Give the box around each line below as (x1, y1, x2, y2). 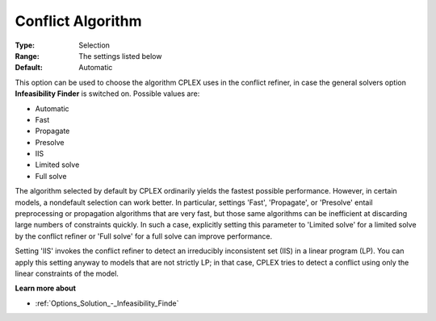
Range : (15, 51, 40, 60)
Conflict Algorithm (15, 12, 142, 30)
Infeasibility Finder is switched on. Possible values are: (15, 89, 200, 98)
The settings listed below (78, 51, 162, 60)
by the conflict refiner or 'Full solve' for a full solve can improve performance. (15, 231, 273, 241)
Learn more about (15, 283, 77, 294)
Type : (15, 40, 36, 50)
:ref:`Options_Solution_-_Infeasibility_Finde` (35, 298, 179, 308)
